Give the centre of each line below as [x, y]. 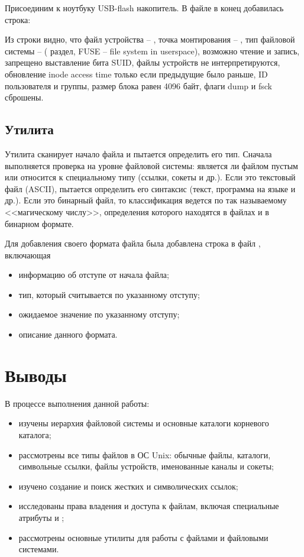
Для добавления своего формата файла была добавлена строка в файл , [133, 243]
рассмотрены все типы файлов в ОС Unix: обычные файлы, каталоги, [145, 454]
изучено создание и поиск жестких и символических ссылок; [128, 486]
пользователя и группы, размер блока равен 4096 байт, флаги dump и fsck [138, 85]
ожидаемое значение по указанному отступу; [99, 314]
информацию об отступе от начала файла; [94, 275]
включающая [28, 255]
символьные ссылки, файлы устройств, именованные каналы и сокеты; [146, 466]
